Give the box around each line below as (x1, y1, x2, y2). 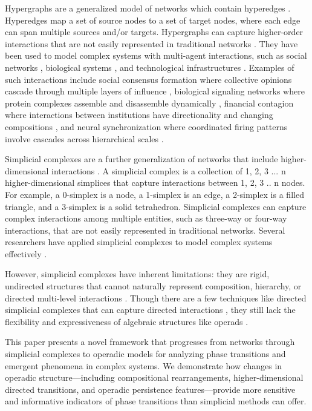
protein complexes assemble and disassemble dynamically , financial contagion (5, 96, 294, 109)
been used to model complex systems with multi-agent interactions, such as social (5, 49, 307, 62)
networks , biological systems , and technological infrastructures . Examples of (5, 61, 294, 73)
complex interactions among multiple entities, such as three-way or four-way (5, 212, 287, 225)
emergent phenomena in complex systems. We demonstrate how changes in (5, 359, 282, 372)
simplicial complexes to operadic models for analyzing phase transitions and (5, 347, 286, 360)
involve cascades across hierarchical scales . (5, 132, 164, 145)
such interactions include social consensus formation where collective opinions (5, 73, 292, 85)
